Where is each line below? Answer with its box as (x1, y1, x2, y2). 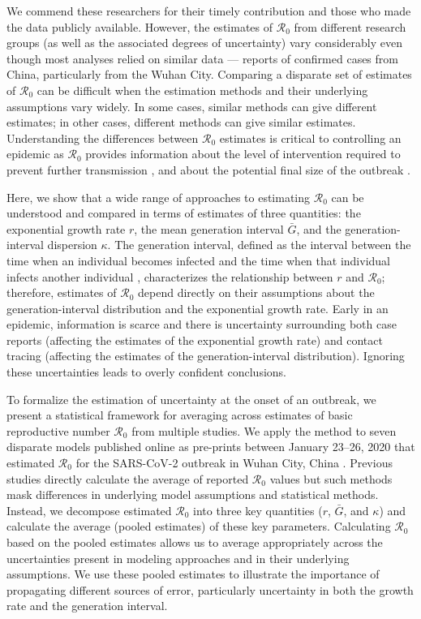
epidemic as (6, 145, 64, 162)
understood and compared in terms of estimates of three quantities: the (6, 204, 361, 221)
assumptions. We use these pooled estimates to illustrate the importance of (6, 565, 380, 582)
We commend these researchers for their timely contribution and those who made (6, 2, 411, 19)
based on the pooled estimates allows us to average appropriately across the (6, 534, 383, 550)
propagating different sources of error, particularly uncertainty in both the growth (6, 581, 414, 598)
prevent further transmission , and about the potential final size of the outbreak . (6, 161, 410, 178)
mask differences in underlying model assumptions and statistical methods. (6, 486, 379, 503)
